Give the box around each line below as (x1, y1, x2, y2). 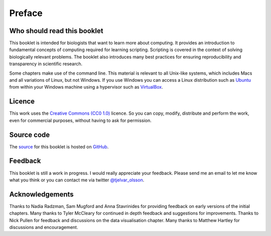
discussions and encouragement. (9, 224, 78, 230)
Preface (9, 8, 43, 19)
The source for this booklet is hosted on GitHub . (9, 143, 109, 150)
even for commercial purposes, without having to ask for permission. (9, 117, 152, 123)
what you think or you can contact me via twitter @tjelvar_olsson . (9, 177, 145, 183)
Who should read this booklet (9, 27, 103, 35)
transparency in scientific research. (9, 61, 83, 67)
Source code (9, 130, 50, 139)
